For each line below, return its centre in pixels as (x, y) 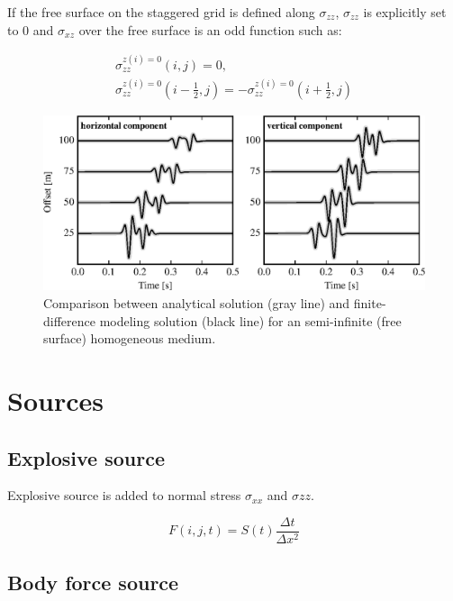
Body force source (93, 583)
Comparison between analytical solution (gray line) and (197, 303)
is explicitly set (405, 12)
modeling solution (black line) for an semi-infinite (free (250, 320)
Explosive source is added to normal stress (124, 495)
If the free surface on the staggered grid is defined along (161, 12)
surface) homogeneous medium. (130, 338)
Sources (55, 400)
